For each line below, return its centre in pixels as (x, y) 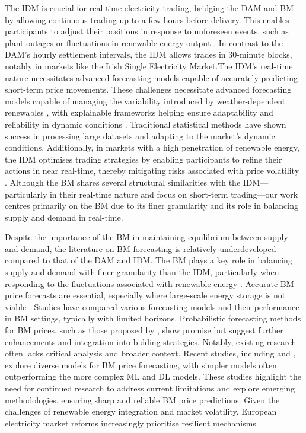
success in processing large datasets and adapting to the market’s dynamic (140, 136)
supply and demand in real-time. (64, 217)
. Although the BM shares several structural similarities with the (123, 182)
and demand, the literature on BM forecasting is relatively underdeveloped (141, 248)
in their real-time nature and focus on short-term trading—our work (174, 194)
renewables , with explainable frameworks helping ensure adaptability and (139, 112)
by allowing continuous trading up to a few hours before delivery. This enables (147, 19)
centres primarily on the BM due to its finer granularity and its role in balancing (152, 206)
